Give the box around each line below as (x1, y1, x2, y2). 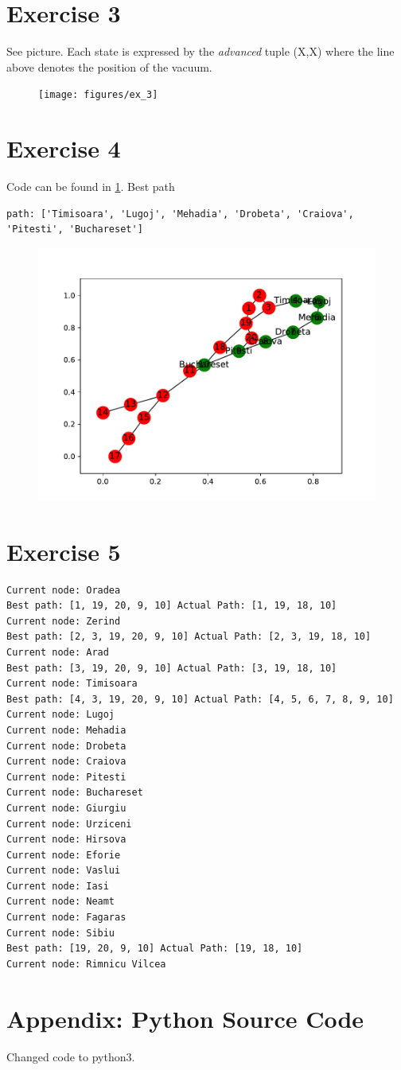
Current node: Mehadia (6, 724, 127, 736)
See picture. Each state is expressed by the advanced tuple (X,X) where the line (6, 43, 395, 60)
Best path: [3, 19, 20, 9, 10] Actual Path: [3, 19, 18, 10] (6, 662, 337, 674)
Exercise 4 (6, 132, 121, 165)
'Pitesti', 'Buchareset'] (6, 224, 143, 235)
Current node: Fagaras (6, 912, 127, 924)
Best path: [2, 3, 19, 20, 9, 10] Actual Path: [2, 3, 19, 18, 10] (6, 631, 372, 643)
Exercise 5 (6, 535, 121, 567)
